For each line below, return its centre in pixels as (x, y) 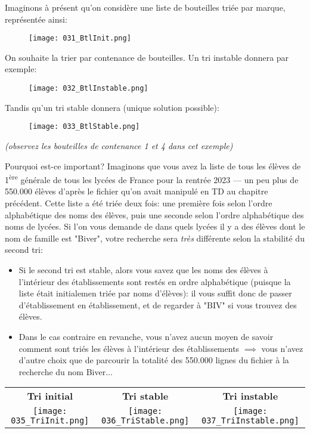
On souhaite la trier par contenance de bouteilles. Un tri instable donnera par (147, 57)
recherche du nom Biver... (66, 371)
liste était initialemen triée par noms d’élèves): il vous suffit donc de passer (155, 293)
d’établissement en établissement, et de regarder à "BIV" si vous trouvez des (158, 304)
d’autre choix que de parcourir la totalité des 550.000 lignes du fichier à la (154, 360)
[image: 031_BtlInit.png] (80, 38)
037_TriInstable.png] (250, 421)
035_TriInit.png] (50, 421)
